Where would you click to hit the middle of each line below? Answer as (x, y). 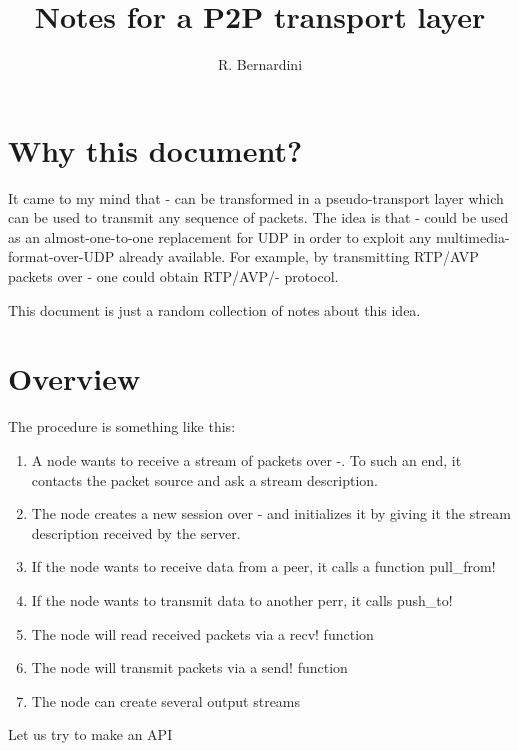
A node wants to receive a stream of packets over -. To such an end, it (246, 459)
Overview (74, 378)
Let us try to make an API (90, 734)
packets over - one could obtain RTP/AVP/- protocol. (173, 276)
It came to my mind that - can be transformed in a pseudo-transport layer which (256, 197)
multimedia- (473, 236)
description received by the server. (136, 532)
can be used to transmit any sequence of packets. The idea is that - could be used (258, 217)
